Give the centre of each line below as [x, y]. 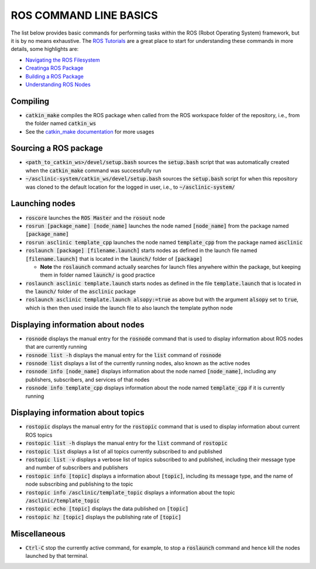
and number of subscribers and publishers [77, 468]
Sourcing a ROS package [57, 149]
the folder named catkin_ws [61, 124]
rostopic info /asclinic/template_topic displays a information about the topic [130, 492]
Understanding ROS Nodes [58, 84]
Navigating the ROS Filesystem [63, 60]
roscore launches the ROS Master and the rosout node [95, 217]
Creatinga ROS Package [54, 68]
